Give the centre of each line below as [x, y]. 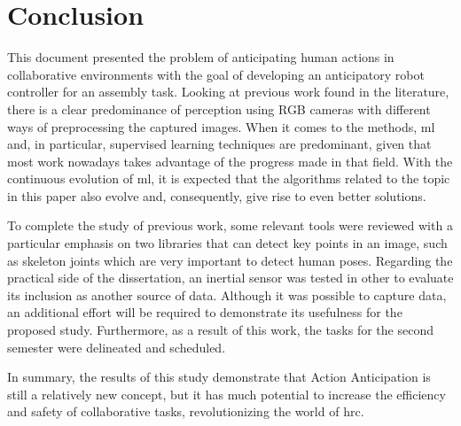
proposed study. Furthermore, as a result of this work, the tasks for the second [220, 330]
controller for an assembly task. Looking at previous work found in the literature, [228, 92]
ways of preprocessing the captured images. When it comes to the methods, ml [221, 126]
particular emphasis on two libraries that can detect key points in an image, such [227, 243]
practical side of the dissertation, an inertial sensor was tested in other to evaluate [230, 278]
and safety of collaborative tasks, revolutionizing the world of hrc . [186, 411]
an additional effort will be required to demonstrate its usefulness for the [205, 312]
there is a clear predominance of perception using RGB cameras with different [219, 108]
